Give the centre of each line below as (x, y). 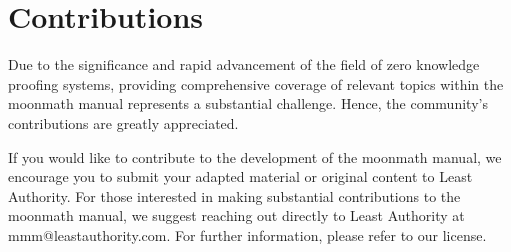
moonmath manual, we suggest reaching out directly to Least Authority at (236, 215)
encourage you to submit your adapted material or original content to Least (240, 176)
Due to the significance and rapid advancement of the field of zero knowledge (244, 64)
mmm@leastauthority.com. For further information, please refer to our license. (247, 234)
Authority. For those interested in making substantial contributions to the (234, 195)
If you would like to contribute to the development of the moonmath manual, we (255, 156)
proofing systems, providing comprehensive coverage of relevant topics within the (256, 83)
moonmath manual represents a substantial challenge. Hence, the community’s (248, 103)
